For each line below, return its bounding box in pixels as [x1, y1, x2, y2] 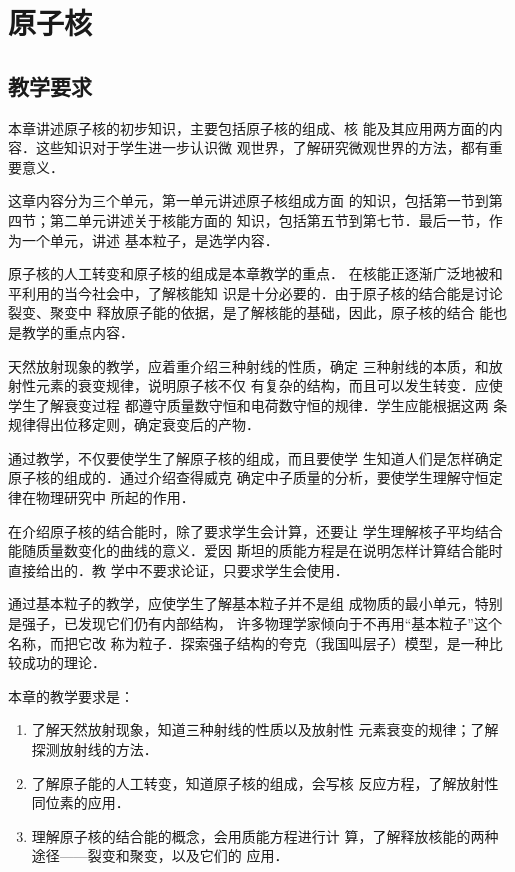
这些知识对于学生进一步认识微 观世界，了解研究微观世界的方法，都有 [35, 137, 489, 158]
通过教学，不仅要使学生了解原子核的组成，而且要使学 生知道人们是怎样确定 [8, 447, 503, 468]
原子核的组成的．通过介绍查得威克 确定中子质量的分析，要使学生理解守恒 [8, 467, 489, 488]
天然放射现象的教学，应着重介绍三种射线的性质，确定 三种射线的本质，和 [8, 355, 489, 376]
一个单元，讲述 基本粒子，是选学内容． [21, 229, 279, 250]
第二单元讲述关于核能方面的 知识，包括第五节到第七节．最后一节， [49, 209, 489, 230]
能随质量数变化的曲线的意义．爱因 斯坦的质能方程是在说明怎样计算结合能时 [8, 540, 503, 561]
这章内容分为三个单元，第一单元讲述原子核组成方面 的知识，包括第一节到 [8, 190, 489, 211]
